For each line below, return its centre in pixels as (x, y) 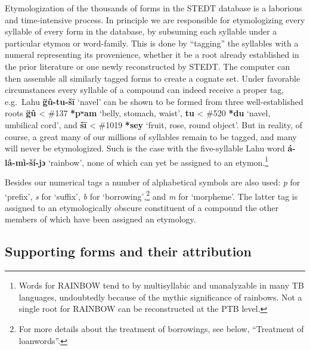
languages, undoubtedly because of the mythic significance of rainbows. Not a (160, 297)
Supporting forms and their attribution (128, 251)
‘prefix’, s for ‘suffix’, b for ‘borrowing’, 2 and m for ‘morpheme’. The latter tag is (151, 195)
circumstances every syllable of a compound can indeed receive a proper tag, (145, 90)
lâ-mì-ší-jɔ (25, 162)
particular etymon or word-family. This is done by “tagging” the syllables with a (152, 43)
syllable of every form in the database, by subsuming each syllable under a (141, 31)
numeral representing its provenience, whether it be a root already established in (152, 55)
